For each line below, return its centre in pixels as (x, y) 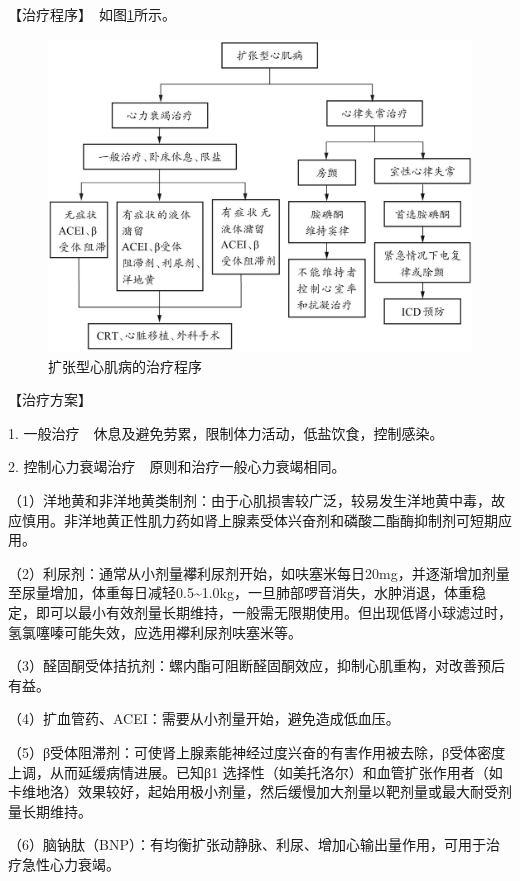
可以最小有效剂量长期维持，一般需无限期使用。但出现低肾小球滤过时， (280, 611)
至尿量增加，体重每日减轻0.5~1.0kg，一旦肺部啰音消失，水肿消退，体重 (240, 592)
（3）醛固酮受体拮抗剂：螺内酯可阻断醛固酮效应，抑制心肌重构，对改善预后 (256, 665)
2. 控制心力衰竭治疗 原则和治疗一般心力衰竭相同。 (177, 466)
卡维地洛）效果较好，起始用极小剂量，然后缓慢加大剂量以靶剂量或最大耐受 (253, 791)
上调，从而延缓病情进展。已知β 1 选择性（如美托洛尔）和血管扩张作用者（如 (255, 771)
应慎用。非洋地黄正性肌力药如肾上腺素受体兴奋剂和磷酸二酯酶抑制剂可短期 (253, 519)
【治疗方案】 (50, 399)
